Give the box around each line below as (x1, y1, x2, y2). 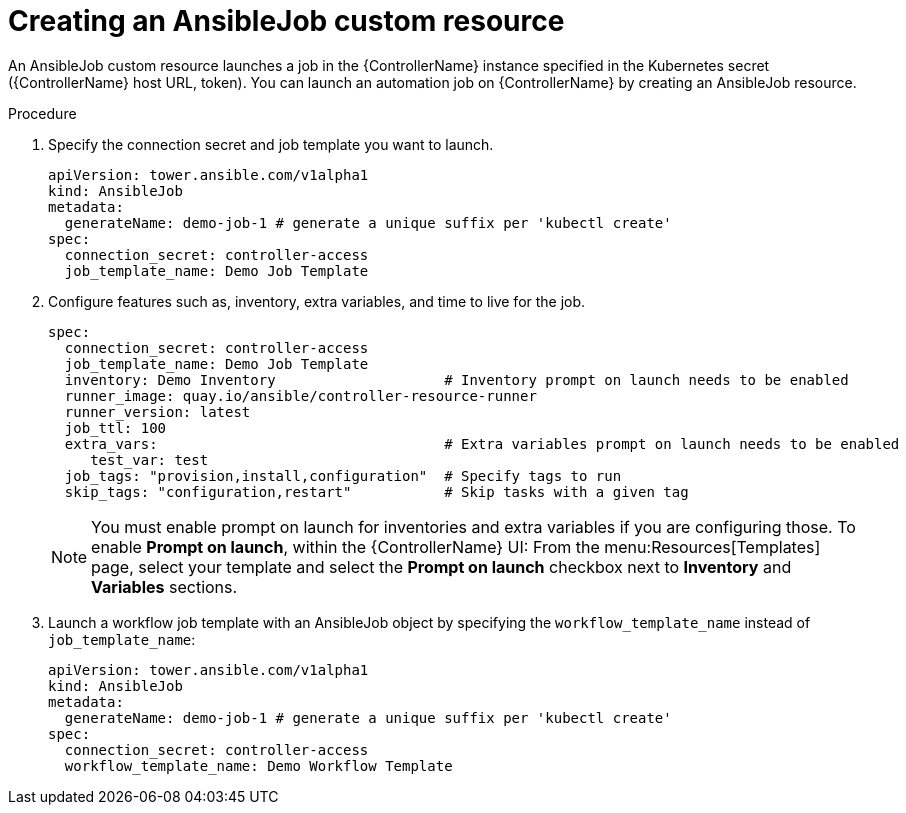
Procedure (8, 104, 77, 122)
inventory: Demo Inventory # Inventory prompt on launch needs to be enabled (64, 371, 849, 388)
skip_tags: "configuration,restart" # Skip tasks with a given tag (64, 483, 689, 500)
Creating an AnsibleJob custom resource (8, 4, 565, 38)
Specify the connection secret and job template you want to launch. (48, 135, 494, 153)
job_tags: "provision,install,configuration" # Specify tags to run (64, 467, 622, 484)
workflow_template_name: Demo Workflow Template (64, 757, 453, 774)
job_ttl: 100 (64, 419, 167, 436)
